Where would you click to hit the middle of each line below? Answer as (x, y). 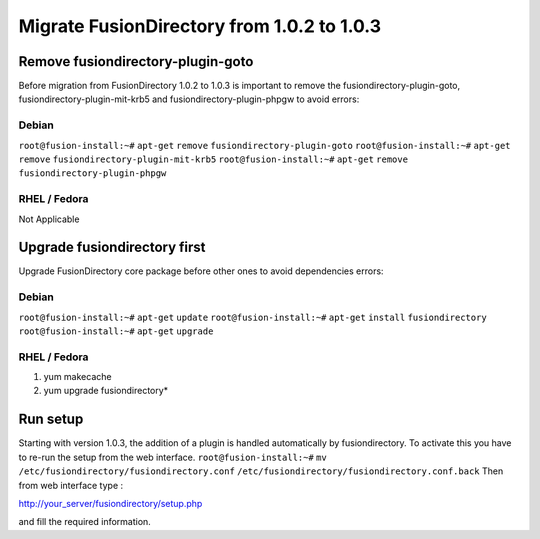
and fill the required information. (85, 522)
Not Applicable (49, 219)
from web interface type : (71, 485)
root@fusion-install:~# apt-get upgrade (116, 331)
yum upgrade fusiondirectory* (106, 391)
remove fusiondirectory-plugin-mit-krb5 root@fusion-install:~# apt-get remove (213, 159)
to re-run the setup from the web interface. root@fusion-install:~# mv (172, 457)
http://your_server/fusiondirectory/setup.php (110, 503)
